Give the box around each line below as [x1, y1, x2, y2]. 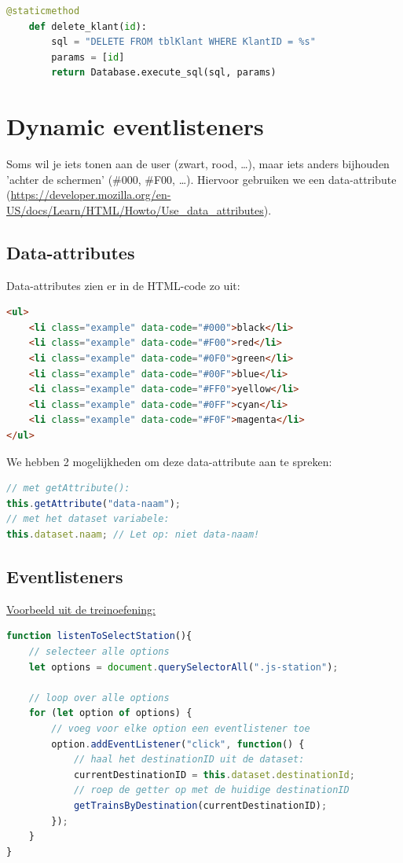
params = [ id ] [51, 51, 125, 63]
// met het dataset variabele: [6, 513, 170, 525]
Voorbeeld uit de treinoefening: [6, 600, 156, 617]
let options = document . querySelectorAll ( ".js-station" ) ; [28, 661, 339, 673]
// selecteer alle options [28, 645, 170, 657]
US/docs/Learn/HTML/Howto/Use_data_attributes [6, 201, 264, 218]
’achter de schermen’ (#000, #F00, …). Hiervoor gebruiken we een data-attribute [6, 171, 397, 187]
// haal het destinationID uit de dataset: [73, 754, 305, 766]
